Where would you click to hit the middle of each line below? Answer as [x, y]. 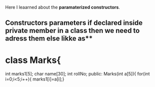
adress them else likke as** [49, 39]
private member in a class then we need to [72, 31]
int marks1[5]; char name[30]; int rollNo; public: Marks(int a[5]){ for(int [77, 74]
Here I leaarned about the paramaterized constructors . [62, 7]
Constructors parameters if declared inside [74, 23]
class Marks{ [33, 60]
